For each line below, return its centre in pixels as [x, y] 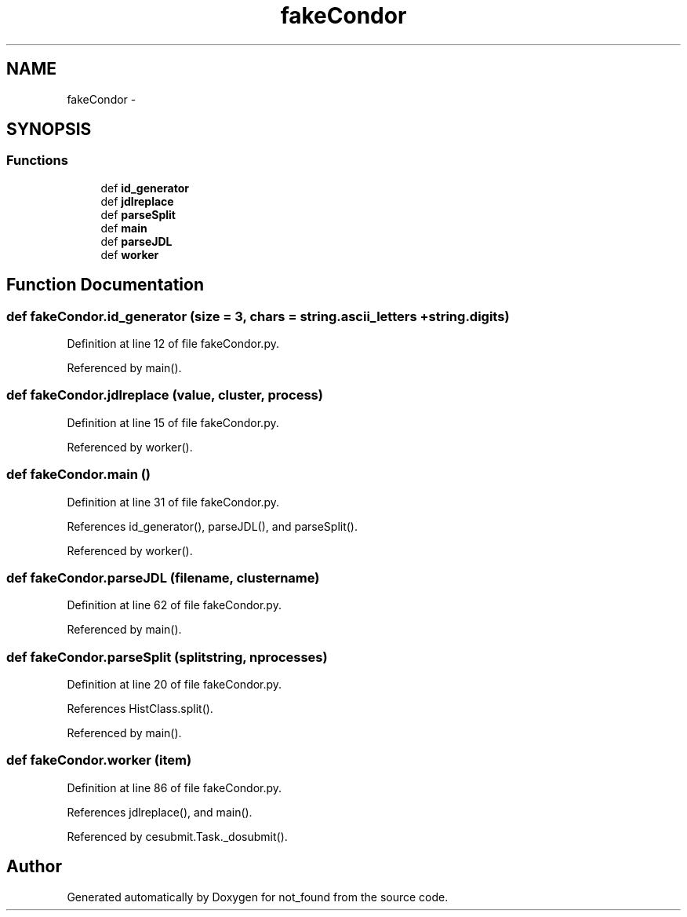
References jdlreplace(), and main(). [160, 812]
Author [34, 867]
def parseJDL [136, 241]
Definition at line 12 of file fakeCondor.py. [173, 344]
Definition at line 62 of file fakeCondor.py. [174, 605]
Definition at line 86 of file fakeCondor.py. [174, 787]
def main [124, 228]
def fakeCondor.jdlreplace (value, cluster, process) [165, 395]
